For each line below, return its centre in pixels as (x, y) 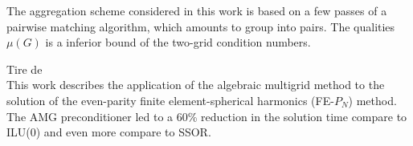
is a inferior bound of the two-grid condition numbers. (178, 42)
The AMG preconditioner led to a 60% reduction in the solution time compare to (207, 116)
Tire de (25, 69)
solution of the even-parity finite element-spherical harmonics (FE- (170, 100)
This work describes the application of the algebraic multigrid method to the (196, 85)
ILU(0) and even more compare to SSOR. (109, 132)
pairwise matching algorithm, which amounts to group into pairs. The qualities (201, 26)
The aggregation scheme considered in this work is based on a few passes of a (197, 10)
